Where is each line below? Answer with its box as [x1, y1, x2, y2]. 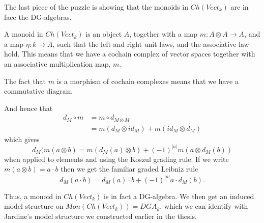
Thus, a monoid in [4, 190, 62, 201]
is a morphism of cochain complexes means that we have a [56, 75, 239, 86]
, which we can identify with [160, 201, 248, 211]
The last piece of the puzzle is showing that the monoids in [4, 2, 188, 12]
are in [230, 2, 249, 12]
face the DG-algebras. [4, 11, 72, 22]
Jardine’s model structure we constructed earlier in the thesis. [4, 210, 197, 221]
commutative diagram [4, 86, 72, 96]
